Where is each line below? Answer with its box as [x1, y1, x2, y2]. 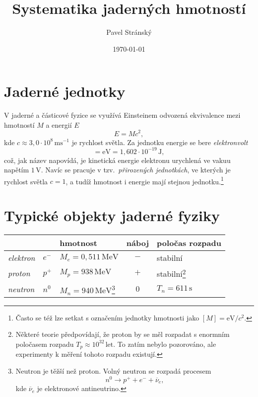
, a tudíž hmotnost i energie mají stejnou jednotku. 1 [65, 174, 224, 186]
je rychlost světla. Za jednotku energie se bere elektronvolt [71, 137, 248, 147]
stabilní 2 [157, 266, 186, 280]
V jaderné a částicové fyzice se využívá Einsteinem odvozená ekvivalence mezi [4, 110, 241, 120]
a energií [46, 119, 72, 130]
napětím [4, 164, 29, 175]
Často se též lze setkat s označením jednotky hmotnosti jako [15, 312, 199, 322]
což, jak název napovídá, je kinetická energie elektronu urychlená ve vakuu [4, 155, 231, 165]
